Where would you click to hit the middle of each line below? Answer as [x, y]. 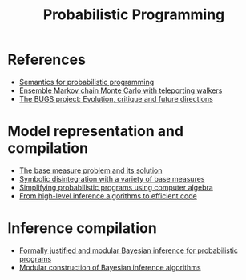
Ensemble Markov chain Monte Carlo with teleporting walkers [121, 90]
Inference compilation [82, 228]
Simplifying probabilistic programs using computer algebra [116, 187]
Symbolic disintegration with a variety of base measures [112, 178]
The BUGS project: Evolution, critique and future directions [116, 98]
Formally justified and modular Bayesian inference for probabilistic [128, 250]
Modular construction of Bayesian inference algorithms [110, 267]
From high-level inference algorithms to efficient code [108, 196]
